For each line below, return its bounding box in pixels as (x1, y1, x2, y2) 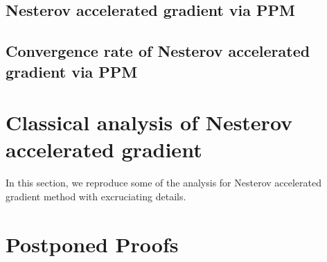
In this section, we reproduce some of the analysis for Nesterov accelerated (6, 175, 321, 190)
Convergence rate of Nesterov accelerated (6, 40, 310, 62)
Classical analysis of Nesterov (6, 108, 293, 137)
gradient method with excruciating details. (6, 189, 186, 203)
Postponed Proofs (6, 229, 179, 258)
